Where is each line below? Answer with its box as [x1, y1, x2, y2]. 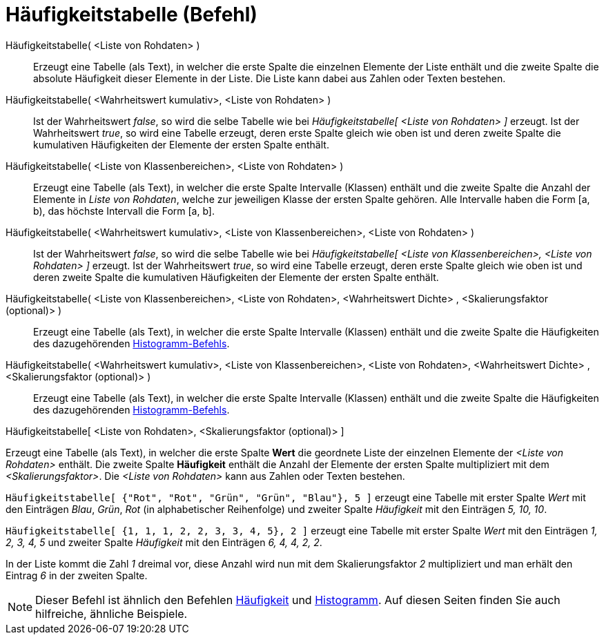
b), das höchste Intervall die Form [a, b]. [33, 204, 215, 217]
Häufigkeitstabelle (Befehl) [6, 3, 257, 26]
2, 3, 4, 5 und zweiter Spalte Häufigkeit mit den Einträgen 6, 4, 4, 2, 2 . [6, 536, 322, 548]
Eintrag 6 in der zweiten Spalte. [6, 569, 148, 581]
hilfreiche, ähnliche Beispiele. [35, 606, 188, 621]
